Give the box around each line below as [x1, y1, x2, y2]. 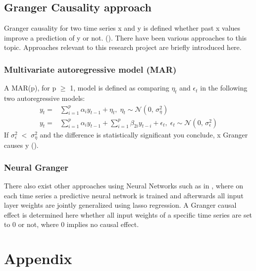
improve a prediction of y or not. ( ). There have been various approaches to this [4, 32, 247, 43]
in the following [200, 83, 248, 93]
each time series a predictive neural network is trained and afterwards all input [4, 190, 244, 200]
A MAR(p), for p [4, 83, 56, 93]
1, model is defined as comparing [70, 83, 169, 93]
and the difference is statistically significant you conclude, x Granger [40, 129, 248, 139]
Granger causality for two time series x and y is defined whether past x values [4, 23, 241, 33]
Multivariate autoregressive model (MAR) [4, 63, 177, 75]
